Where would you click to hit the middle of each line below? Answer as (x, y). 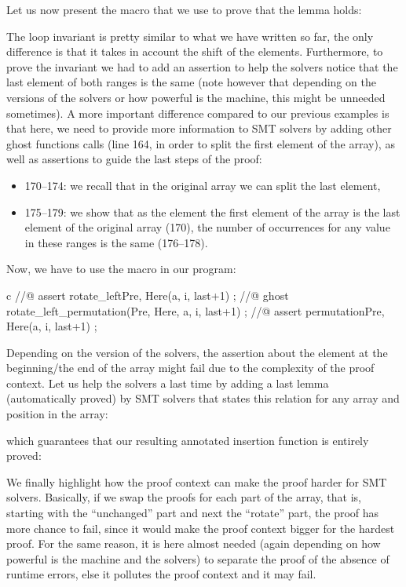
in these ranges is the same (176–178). (116, 242)
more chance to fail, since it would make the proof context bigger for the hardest (201, 528)
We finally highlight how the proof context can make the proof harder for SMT (197, 481)
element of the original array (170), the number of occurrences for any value (207, 227)
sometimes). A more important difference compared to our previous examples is (198, 113)
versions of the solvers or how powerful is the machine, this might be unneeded (196, 97)
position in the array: (57, 414)
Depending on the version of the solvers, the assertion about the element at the (197, 352)
